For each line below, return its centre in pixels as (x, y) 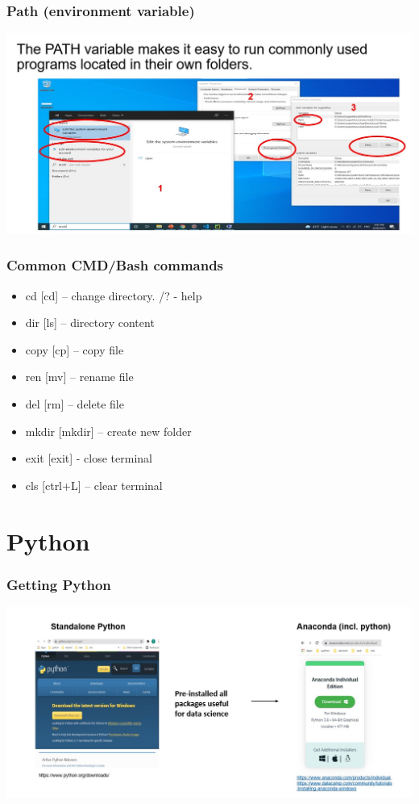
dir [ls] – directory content (90, 322)
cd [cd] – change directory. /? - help (114, 295)
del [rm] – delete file (75, 403)
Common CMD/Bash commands (115, 265)
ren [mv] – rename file (79, 377)
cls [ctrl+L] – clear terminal (94, 485)
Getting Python (59, 584)
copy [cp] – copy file (75, 349)
